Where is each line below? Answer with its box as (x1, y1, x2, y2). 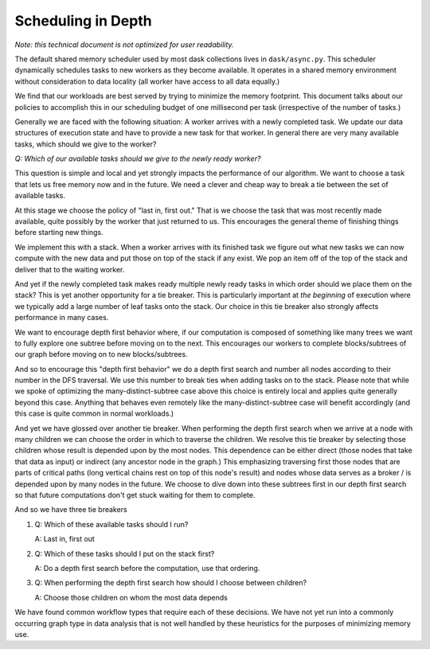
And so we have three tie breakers (14, 505, 127, 514)
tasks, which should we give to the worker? (14, 139, 157, 149)
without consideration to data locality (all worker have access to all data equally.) (14, 76, 280, 86)
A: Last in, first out (34, 534, 95, 544)
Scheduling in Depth (14, 12, 152, 29)
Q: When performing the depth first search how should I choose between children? (34, 578, 307, 588)
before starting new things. (14, 228, 104, 237)
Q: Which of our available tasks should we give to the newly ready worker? (14, 154, 261, 163)
